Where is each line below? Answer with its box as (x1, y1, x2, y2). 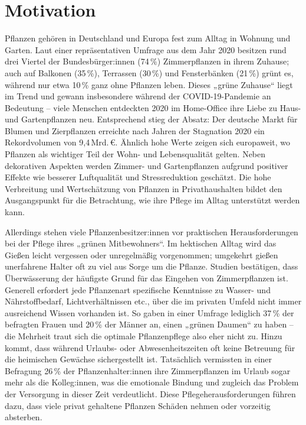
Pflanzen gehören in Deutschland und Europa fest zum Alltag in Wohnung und (5, 32, 291, 44)
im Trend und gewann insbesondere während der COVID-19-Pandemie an (5, 90, 271, 102)
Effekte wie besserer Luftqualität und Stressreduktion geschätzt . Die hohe (5, 171, 271, 183)
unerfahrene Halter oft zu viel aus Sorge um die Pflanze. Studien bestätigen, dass (5, 260, 298, 272)
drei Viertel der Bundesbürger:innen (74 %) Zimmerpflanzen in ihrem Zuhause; (5, 55, 289, 67)
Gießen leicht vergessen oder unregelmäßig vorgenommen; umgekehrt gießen (5, 248, 278, 261)
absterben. (5, 411, 42, 423)
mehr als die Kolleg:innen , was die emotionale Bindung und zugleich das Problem (5, 376, 299, 388)
